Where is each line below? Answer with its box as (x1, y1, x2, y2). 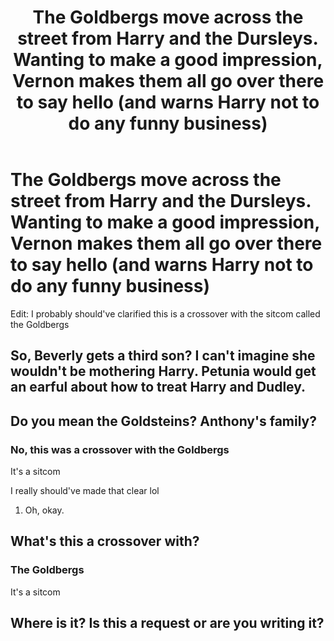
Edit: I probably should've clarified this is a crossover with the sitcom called (10, 307, 321, 320)
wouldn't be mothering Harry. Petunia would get (10, 363, 317, 380)
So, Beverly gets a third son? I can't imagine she (10, 347, 316, 365)
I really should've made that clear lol (10, 485, 160, 497)
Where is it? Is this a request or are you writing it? (10, 615, 325, 632)
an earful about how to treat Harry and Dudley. (10, 379, 307, 396)
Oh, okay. (24, 504, 65, 516)
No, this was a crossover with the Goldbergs (10, 442, 230, 456)
